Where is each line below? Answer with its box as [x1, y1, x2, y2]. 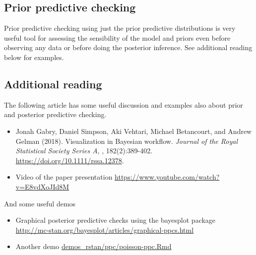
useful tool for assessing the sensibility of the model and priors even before [4, 32, 231, 43]
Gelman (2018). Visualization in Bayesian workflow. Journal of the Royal [15, 135, 238, 146]
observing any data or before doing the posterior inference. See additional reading [4, 42, 253, 53]
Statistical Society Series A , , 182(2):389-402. [15, 145, 153, 156]
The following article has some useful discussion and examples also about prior [4, 99, 243, 110]
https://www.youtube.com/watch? [115, 172, 220, 182]
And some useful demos [4, 198, 76, 208]
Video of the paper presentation [15, 172, 113, 182]
